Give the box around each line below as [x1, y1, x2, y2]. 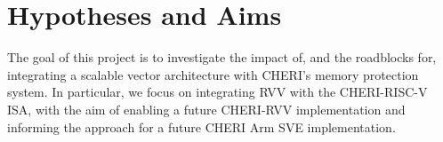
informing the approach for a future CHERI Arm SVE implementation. [7, 117, 396, 136]
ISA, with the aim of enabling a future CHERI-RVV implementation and [7, 99, 406, 118]
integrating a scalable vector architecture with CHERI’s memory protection [7, 65, 419, 83]
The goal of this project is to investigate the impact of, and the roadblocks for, [7, 48, 437, 67]
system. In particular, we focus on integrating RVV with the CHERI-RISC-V [7, 83, 428, 101]
